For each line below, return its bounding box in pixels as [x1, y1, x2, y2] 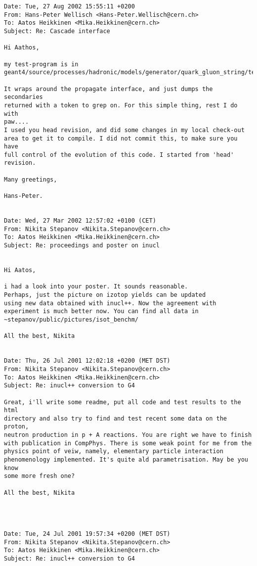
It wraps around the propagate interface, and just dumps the [4, 85, 213, 93]
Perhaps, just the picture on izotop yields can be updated [4, 291, 206, 298]
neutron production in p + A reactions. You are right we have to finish [4, 431, 252, 439]
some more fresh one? [4, 472, 75, 480]
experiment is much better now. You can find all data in [4, 308, 199, 315]
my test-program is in [4, 60, 79, 68]
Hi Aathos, [4, 44, 40, 51]
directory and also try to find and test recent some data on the [4, 415, 227, 422]
